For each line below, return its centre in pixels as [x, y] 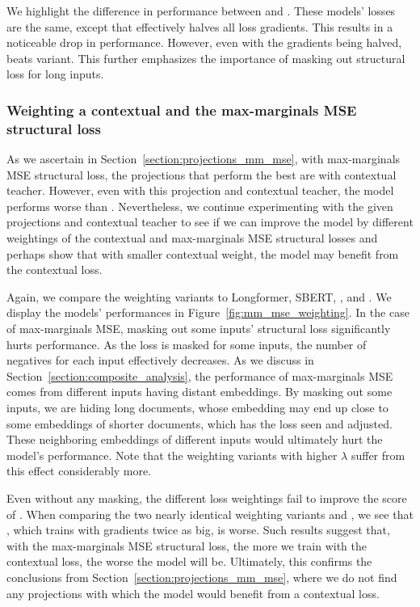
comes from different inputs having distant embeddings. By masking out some [199, 392]
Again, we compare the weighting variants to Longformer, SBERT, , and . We [199, 296]
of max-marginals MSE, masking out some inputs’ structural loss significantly [199, 329]
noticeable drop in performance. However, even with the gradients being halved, [204, 42]
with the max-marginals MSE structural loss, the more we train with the [187, 545]
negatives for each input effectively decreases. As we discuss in [160, 360]
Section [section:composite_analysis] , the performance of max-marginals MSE [200, 375]
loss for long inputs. [55, 74]
